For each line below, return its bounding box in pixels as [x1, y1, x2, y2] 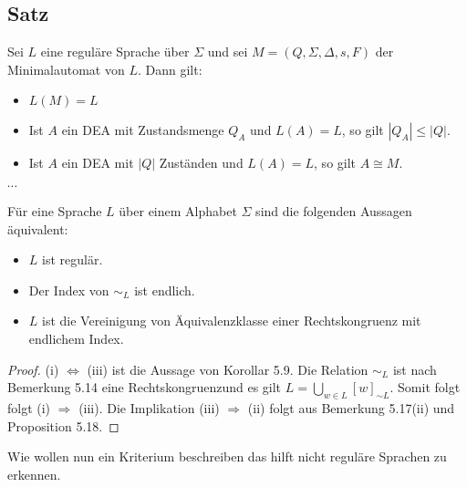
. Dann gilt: [137, 59, 202, 78]
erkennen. [7, 464, 61, 483]
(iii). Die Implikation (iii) [78, 398, 220, 417]
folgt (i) [7, 398, 51, 417]
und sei [207, 42, 248, 61]
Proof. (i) [7, 359, 59, 378]
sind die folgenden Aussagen [255, 201, 412, 220]
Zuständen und [159, 153, 244, 172]
